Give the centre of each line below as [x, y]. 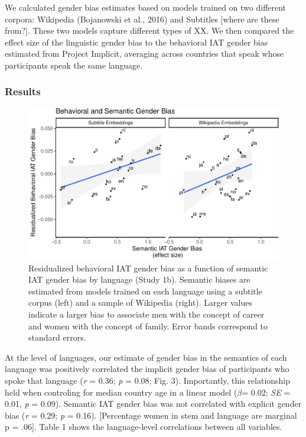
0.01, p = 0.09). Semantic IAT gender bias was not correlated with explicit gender [153, 404]
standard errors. [57, 337]
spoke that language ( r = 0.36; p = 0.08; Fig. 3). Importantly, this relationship [148, 380]
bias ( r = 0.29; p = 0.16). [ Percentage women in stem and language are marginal [151, 415]
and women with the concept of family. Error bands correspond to [148, 326]
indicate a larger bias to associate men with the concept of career [147, 314]
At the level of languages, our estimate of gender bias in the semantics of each [146, 357]
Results [23, 91]
